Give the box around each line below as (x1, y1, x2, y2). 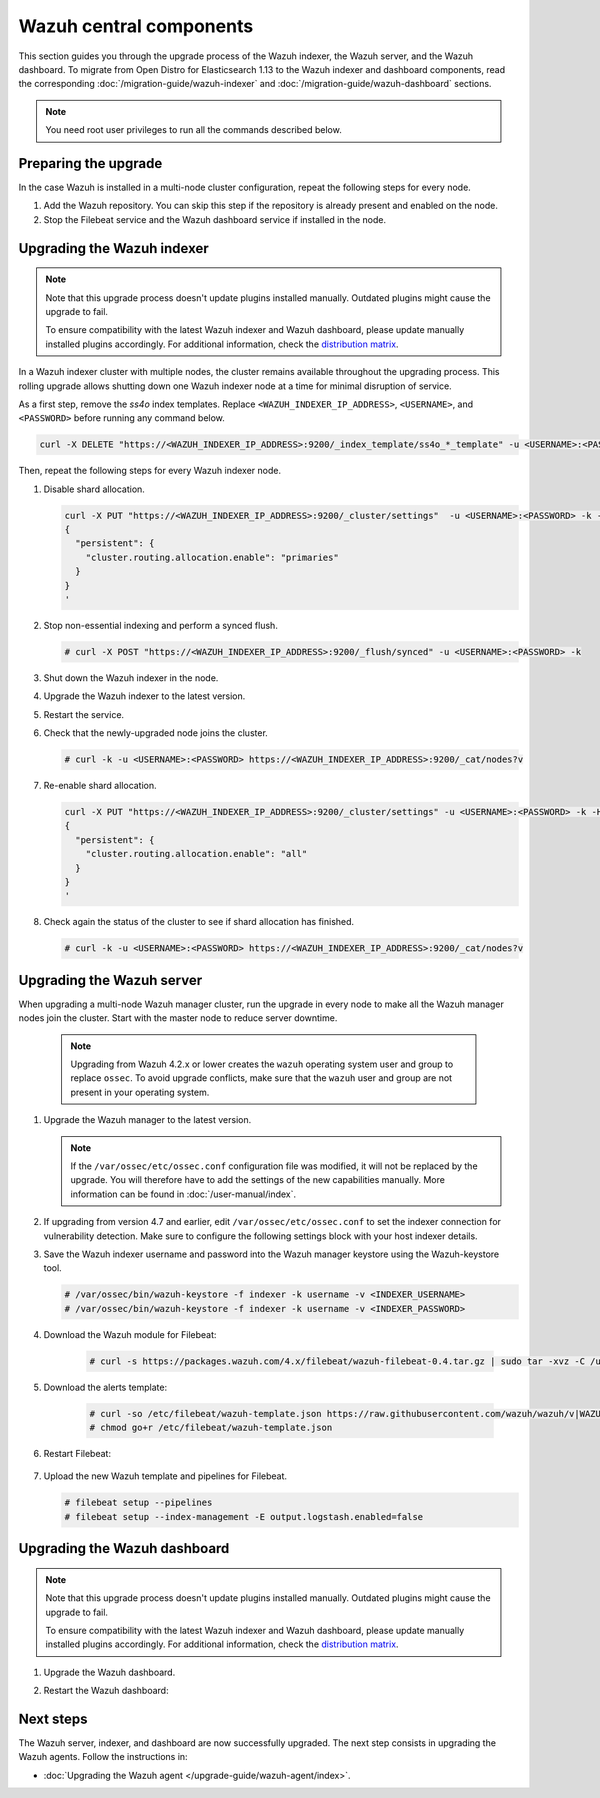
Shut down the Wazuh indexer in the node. (43, 671, 219, 684)
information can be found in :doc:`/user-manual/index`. (70, 1188, 297, 1200)
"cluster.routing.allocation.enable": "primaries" (85, 551, 339, 563)
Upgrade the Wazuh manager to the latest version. (43, 1114, 252, 1126)
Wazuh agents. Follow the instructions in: (18, 1751, 189, 1763)
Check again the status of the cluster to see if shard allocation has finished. (43, 916, 355, 928)
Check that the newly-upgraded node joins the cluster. (43, 727, 269, 739)
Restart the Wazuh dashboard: (43, 1685, 169, 1697)
